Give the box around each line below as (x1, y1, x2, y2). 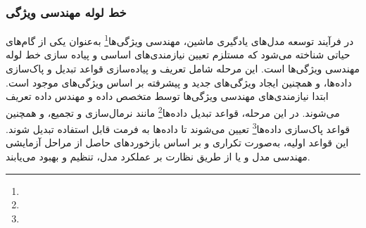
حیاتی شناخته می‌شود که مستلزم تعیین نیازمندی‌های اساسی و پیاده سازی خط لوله (6, 47, 351, 62)
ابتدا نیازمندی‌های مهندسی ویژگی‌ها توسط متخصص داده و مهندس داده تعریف (6, 89, 329, 103)
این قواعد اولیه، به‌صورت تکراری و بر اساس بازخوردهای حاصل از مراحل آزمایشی (6, 135, 349, 150)
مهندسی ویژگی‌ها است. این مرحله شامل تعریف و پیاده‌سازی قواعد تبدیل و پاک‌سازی (6, 61, 360, 76)
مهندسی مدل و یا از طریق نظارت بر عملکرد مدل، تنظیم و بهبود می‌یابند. (6, 148, 310, 163)
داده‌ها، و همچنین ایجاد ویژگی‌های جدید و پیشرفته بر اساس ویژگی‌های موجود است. (6, 75, 352, 89)
